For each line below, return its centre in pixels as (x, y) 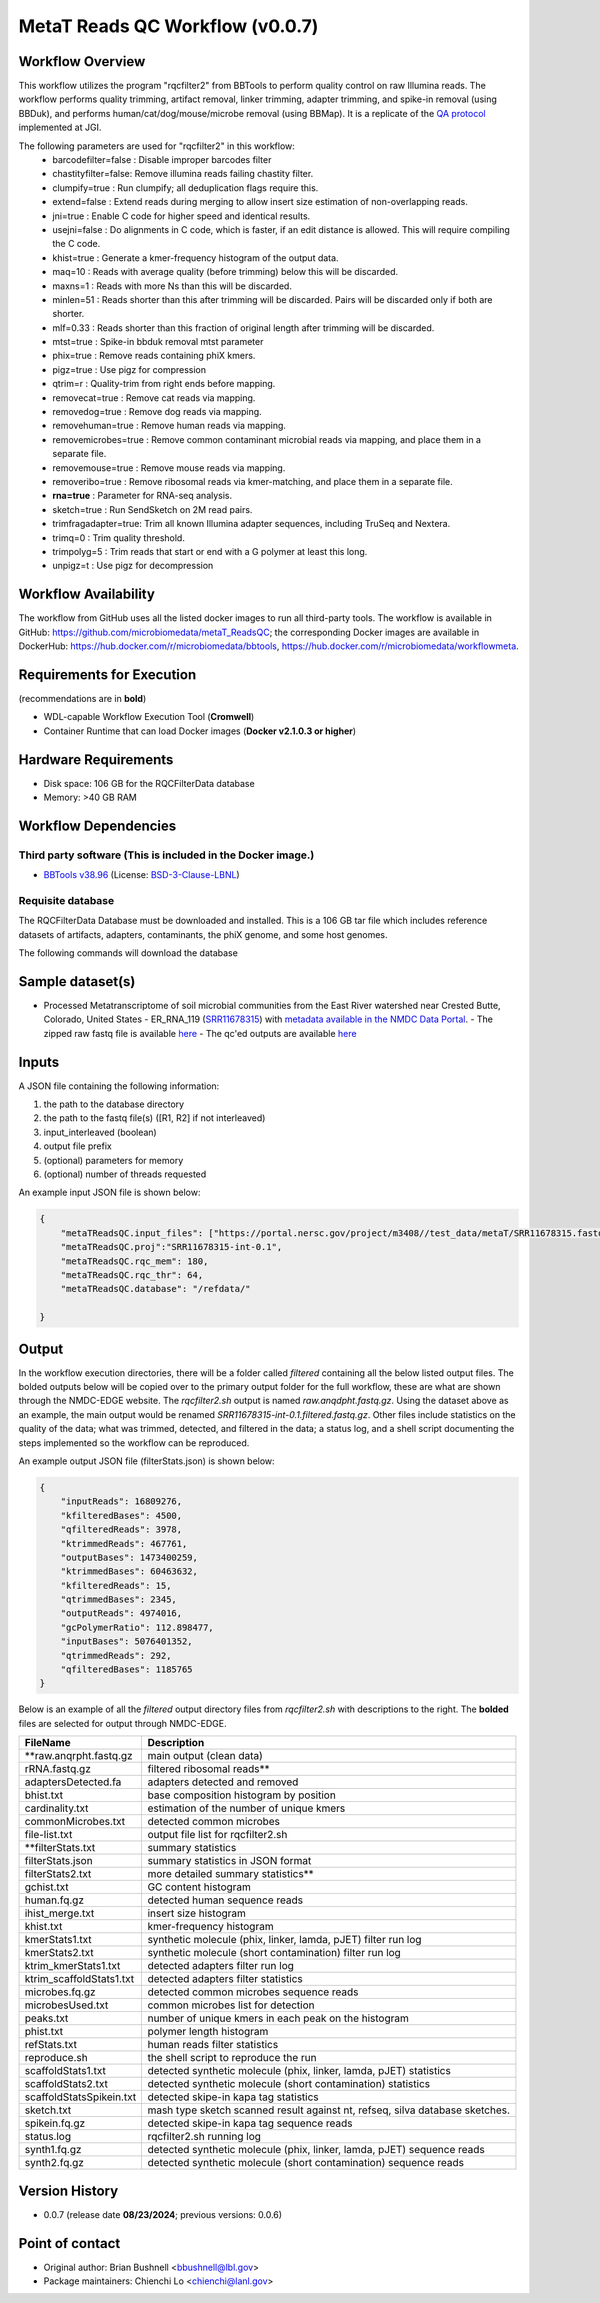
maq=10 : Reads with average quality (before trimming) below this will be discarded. (225, 272)
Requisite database (66, 900)
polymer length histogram (208, 2032)
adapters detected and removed (223, 1782)
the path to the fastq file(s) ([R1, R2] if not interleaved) (154, 1118)
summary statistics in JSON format (229, 1861)
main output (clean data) (205, 1756)
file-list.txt (48, 1835)
